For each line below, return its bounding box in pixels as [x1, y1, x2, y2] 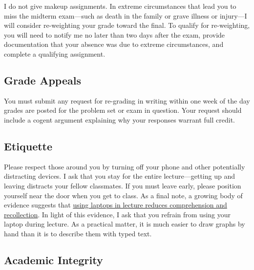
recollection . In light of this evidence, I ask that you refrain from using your [4, 209, 231, 219]
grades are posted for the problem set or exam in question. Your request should [4, 105, 242, 115]
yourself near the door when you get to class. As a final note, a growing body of [4, 190, 243, 200]
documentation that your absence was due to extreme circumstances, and [4, 39, 224, 49]
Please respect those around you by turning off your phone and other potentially [4, 161, 245, 171]
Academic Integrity [4, 252, 103, 267]
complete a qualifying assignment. [4, 48, 106, 59]
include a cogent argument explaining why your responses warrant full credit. [4, 114, 235, 125]
